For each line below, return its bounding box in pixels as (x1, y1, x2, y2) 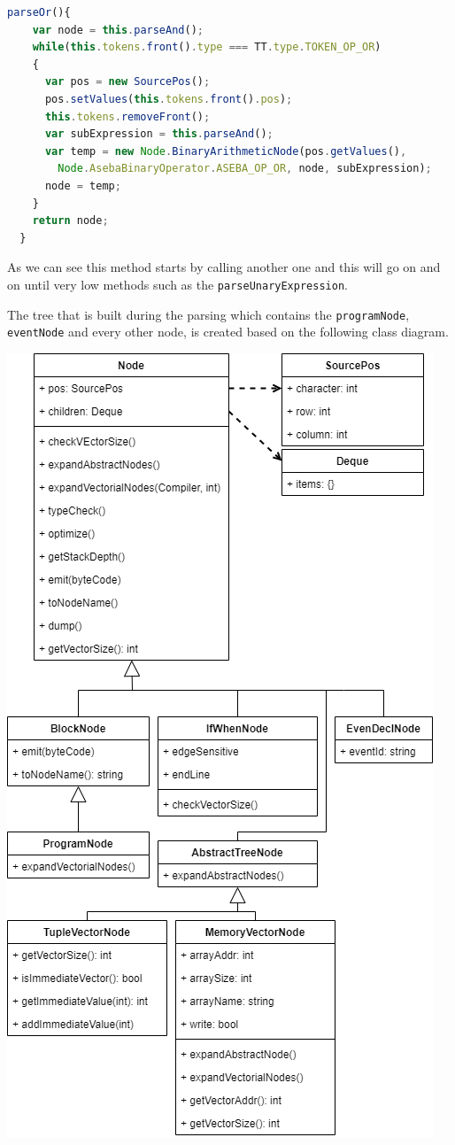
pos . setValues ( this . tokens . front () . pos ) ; (44, 92, 293, 105)
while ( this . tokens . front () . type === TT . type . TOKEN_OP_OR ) (32, 41, 382, 54)
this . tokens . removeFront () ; (44, 110, 211, 123)
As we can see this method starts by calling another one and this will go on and (7, 258, 441, 276)
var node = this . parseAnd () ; (32, 23, 204, 36)
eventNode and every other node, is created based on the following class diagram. (7, 322, 449, 341)
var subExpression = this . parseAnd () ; (44, 128, 274, 141)
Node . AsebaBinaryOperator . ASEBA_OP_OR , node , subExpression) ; (58, 162, 432, 175)
